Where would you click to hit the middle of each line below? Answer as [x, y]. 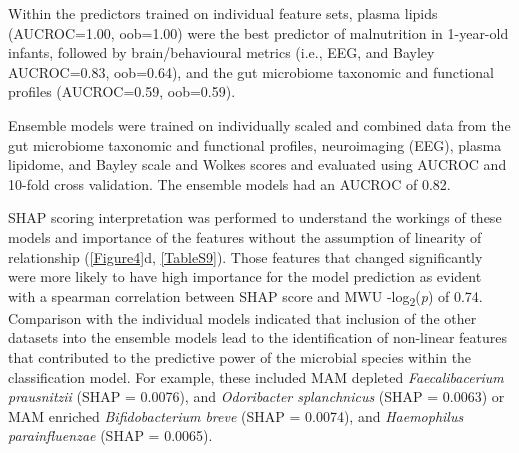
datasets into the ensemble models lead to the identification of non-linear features [257, 337]
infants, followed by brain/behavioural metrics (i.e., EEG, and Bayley [221, 52]
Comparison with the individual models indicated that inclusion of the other [242, 317]
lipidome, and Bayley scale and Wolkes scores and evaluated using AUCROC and [257, 164]
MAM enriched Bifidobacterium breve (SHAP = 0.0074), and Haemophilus [236, 415]
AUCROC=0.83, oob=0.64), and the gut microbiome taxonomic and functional [251, 71]
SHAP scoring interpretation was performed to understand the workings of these [255, 217]
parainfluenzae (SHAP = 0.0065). [110, 435]
